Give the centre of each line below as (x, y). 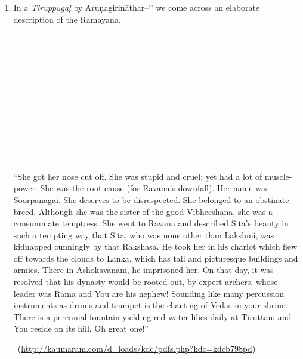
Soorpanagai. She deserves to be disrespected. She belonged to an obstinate (151, 199)
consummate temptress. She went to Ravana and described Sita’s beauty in (151, 223)
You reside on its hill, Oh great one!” (81, 328)
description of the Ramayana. (67, 19)
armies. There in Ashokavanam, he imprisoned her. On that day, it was (143, 270)
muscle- (278, 176)
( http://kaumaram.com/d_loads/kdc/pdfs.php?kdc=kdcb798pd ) (137, 349)
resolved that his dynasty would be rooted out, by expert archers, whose (146, 282)
